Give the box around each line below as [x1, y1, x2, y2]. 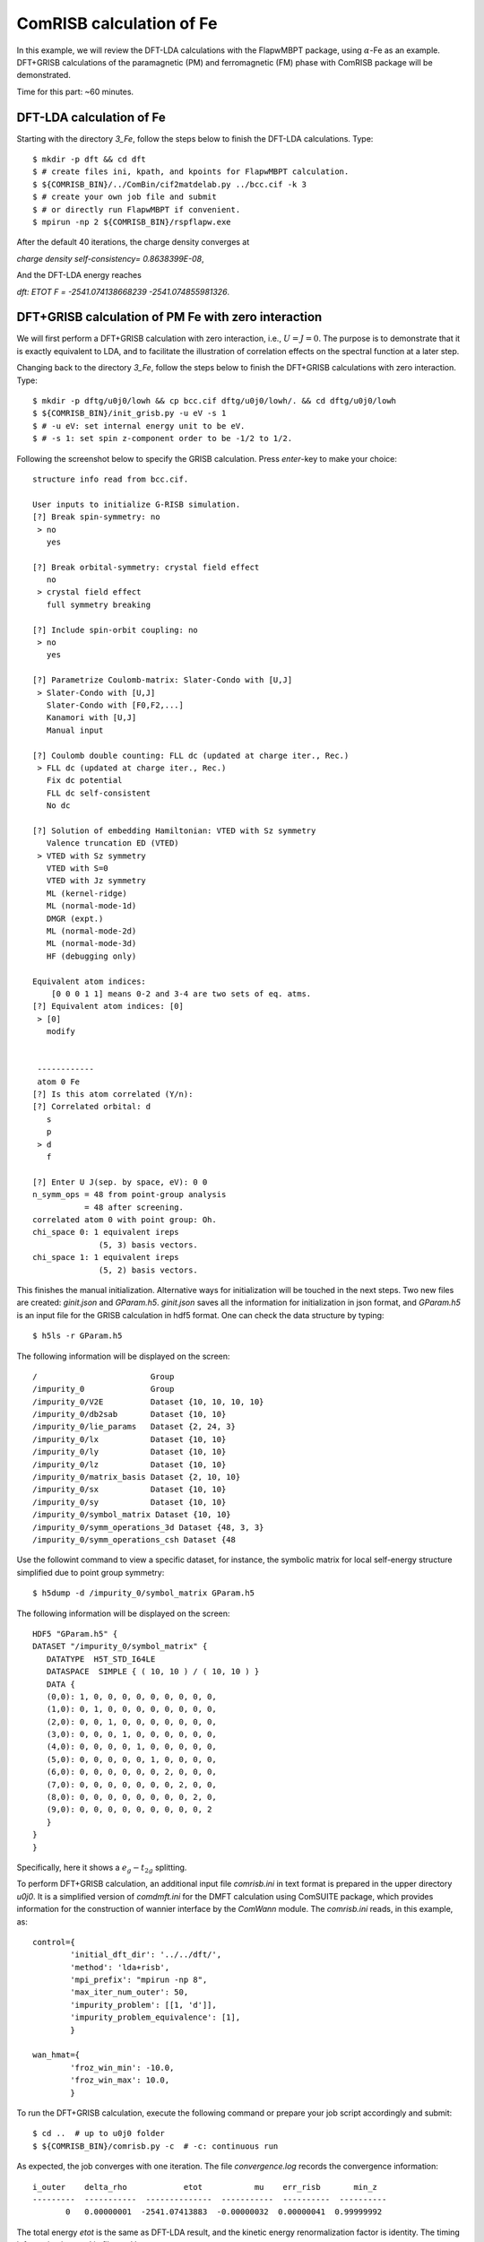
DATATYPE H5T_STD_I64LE [46, 1654, 156, 1664]
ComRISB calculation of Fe [16, 13, 218, 33]
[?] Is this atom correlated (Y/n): [32, 1090, 194, 1099]
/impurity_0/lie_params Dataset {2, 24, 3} [32, 1421, 237, 1432]
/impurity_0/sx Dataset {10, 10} [32, 1484, 227, 1495]
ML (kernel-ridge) [46, 888, 127, 899]
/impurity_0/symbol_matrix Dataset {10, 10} [32, 1509, 232, 1520]
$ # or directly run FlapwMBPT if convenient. [32, 204, 241, 214]
